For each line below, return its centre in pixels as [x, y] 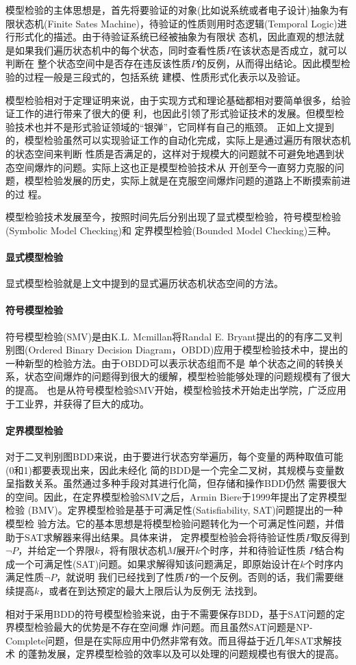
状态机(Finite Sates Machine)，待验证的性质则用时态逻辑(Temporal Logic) [176, 23]
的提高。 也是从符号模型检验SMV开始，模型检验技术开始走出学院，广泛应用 [176, 390]
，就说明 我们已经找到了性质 [120, 577]
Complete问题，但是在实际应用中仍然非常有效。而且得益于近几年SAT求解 [169, 640]
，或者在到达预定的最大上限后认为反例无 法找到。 [151, 590]
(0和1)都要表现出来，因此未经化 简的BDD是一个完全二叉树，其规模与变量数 [175, 469]
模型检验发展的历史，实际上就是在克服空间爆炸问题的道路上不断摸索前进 [187, 180]
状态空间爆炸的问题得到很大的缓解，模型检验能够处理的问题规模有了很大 [187, 376]
